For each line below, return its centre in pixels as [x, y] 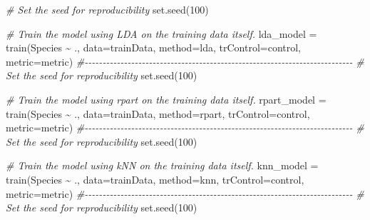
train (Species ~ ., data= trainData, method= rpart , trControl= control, [158, 113]
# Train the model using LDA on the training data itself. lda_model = [161, 33]
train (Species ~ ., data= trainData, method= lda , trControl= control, [154, 47]
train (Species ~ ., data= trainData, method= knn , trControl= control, [155, 179]
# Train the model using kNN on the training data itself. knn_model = [162, 165]
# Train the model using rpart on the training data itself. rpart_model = [166, 99]
